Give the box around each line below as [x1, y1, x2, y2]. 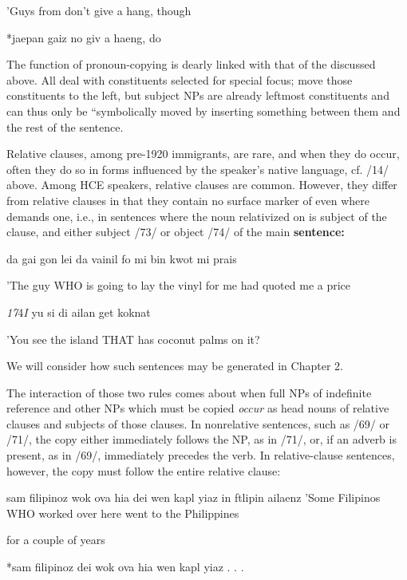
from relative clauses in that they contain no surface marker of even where [6, 191, 370, 208]
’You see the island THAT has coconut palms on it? [6, 330, 260, 347]
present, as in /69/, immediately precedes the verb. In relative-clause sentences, [6, 447, 395, 464]
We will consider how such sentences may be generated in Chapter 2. [6, 357, 343, 374]
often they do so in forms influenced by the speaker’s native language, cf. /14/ [6, 160, 389, 177]
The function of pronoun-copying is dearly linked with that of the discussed [6, 56, 376, 73]
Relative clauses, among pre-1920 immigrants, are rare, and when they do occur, [6, 145, 400, 162]
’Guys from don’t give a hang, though [6, 2, 192, 18]
